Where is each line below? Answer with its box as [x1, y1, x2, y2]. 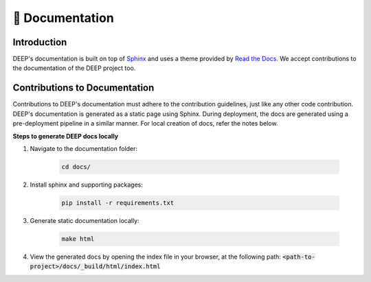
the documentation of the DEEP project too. [12, 64, 136, 72]
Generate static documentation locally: [30, 216, 140, 224]
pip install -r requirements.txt [61, 199, 175, 207]
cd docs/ [61, 163, 91, 171]
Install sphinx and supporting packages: [30, 180, 144, 189]
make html [61, 235, 95, 243]
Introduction [12, 36, 67, 48]
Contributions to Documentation [12, 82, 155, 94]
